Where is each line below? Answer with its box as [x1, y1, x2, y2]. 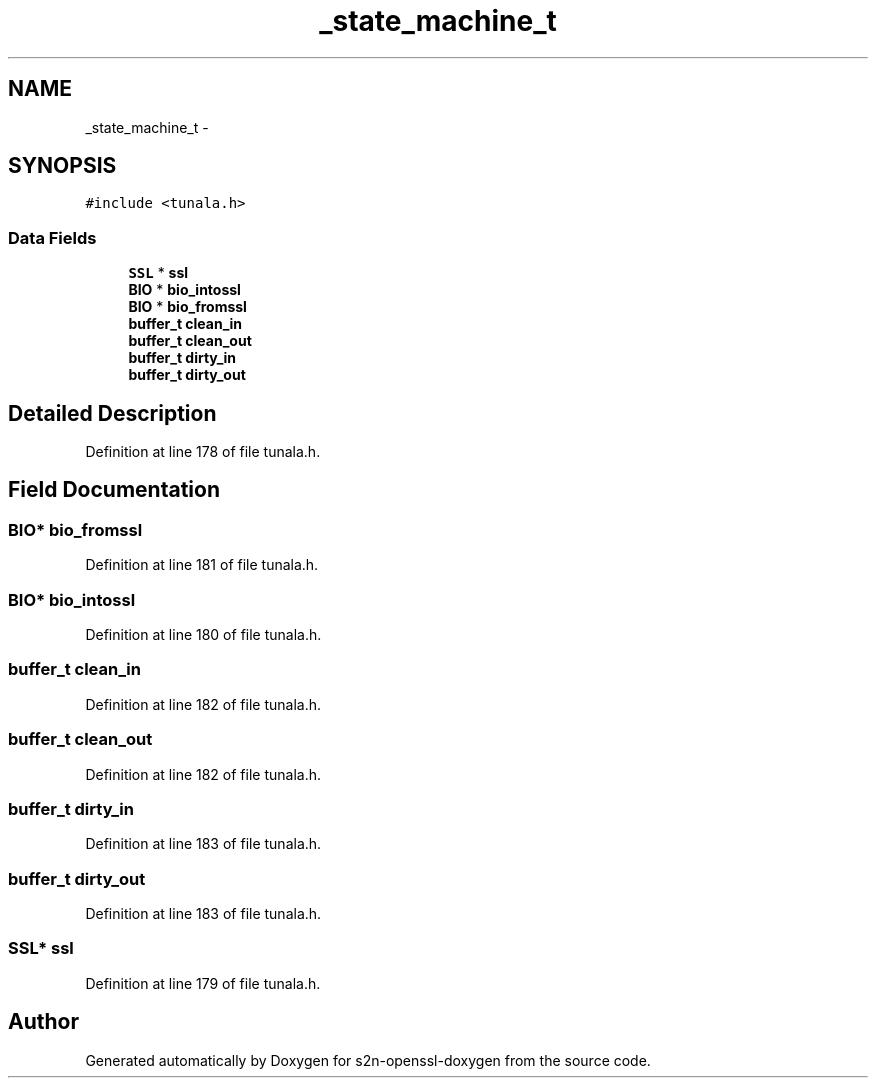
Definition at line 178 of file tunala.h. [85, 443, 321, 461]
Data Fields [8, 227, 97, 248]
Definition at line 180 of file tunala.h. [85, 626, 322, 643]
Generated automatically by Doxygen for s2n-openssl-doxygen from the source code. [85, 1051, 651, 1069]
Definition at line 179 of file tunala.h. [85, 974, 321, 992]
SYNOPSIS [8, 153, 117, 179]
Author [8, 1009, 79, 1035]
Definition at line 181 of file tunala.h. [85, 556, 319, 574]
